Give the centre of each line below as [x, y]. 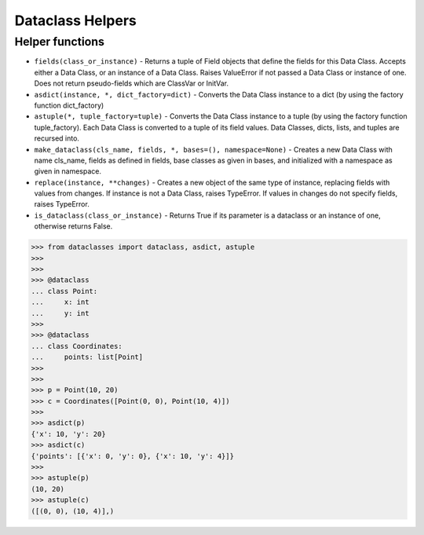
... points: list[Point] [87, 357]
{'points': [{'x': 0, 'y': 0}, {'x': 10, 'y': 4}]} [133, 456]
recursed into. [57, 138]
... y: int [60, 313]
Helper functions [60, 42]
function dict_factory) [69, 105]
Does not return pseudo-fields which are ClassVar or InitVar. [132, 83]
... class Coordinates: [77, 346]
